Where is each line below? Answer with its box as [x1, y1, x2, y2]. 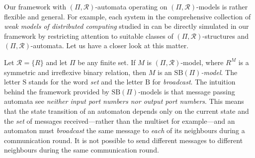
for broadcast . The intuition [152, 77, 236, 87]
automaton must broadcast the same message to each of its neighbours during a [4, 125, 245, 136]
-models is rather [196, 1, 248, 11]
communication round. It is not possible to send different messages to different [4, 135, 243, 145]
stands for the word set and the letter [28, 77, 143, 87]
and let [46, 57, 68, 67]
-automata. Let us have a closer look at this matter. [30, 40, 189, 51]
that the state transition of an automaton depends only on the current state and [4, 105, 249, 116]
